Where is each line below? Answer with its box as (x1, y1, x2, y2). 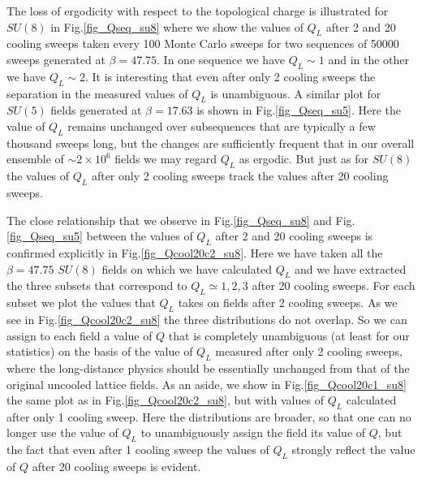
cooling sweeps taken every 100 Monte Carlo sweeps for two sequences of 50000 (6, 35, 399, 52)
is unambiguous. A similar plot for (210, 84, 381, 102)
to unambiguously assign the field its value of (140, 424, 366, 441)
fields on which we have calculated (101, 260, 273, 277)
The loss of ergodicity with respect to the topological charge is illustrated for (6, 2, 389, 19)
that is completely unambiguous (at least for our (168, 326, 410, 344)
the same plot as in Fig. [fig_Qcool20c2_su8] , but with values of (6, 391, 324, 409)
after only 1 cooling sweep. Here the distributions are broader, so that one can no (6, 408, 411, 425)
